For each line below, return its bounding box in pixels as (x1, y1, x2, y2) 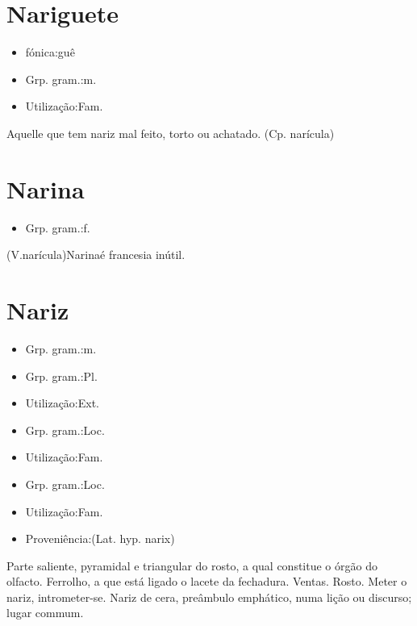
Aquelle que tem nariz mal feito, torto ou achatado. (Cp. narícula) (6, 124, 335, 141)
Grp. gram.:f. (25, 219, 90, 236)
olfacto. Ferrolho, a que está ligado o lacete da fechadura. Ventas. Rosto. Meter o (6, 573, 407, 590)
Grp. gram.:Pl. (25, 367, 98, 384)
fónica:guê (25, 44, 75, 61)
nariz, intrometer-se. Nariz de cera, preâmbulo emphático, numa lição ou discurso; (6, 588, 412, 605)
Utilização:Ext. (25, 394, 100, 411)
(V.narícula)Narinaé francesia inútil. (6, 246, 186, 263)
